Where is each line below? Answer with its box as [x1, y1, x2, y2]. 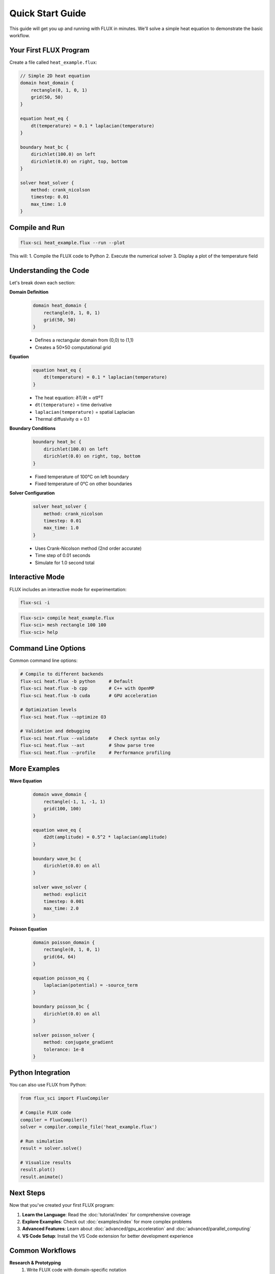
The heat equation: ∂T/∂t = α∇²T [35, 394, 104, 401]
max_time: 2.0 [43, 906, 79, 912]
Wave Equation [9, 778, 42, 784]
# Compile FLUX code [20, 1110, 71, 1116]
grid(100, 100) [43, 806, 81, 811]
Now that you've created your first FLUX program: [9, 1202, 115, 1208]
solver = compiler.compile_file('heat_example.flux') [20, 1124, 157, 1130]
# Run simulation [20, 1138, 64, 1144]
